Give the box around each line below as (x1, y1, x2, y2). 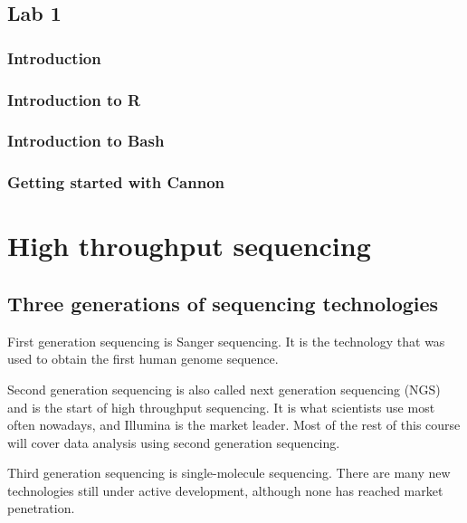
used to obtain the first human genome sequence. (7, 349, 279, 368)
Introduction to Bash (7, 129, 165, 152)
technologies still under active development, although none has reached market (7, 480, 443, 499)
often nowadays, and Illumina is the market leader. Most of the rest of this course (7, 415, 461, 434)
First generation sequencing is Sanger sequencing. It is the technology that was (7, 331, 445, 350)
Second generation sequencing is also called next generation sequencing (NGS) (7, 379, 441, 398)
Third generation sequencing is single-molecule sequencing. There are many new (7, 463, 451, 482)
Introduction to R (7, 88, 141, 110)
